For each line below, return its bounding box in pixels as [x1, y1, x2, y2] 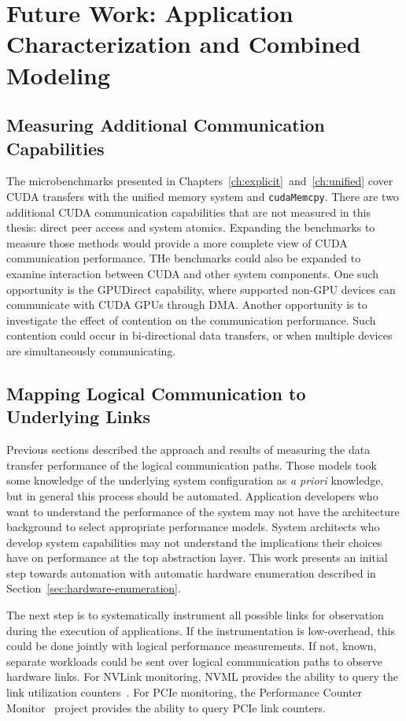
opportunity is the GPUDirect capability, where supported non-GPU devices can [6, 281, 396, 297]
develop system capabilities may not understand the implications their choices [6, 533, 382, 550]
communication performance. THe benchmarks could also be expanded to [6, 250, 361, 266]
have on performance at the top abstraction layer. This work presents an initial [6, 549, 388, 566]
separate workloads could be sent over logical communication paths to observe [6, 652, 383, 669]
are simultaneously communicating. [6, 342, 176, 359]
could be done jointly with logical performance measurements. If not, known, [6, 637, 377, 654]
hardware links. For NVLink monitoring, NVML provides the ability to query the [6, 668, 399, 685]
